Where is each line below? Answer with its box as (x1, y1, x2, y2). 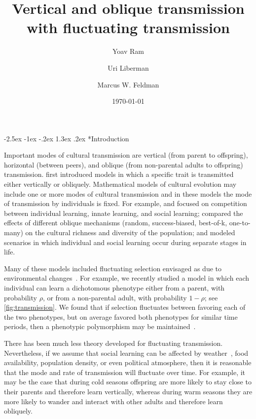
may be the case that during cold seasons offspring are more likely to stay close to (4, 377, 252, 387)
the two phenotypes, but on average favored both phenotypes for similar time (4, 311, 238, 322)
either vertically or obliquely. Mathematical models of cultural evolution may (4, 179, 237, 189)
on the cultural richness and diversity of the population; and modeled (25, 227, 235, 238)
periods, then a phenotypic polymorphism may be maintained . (4, 321, 196, 332)
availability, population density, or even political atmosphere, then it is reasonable (4, 357, 252, 368)
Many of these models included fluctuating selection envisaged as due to (4, 263, 221, 273)
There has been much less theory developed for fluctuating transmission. (4, 337, 223, 348)
